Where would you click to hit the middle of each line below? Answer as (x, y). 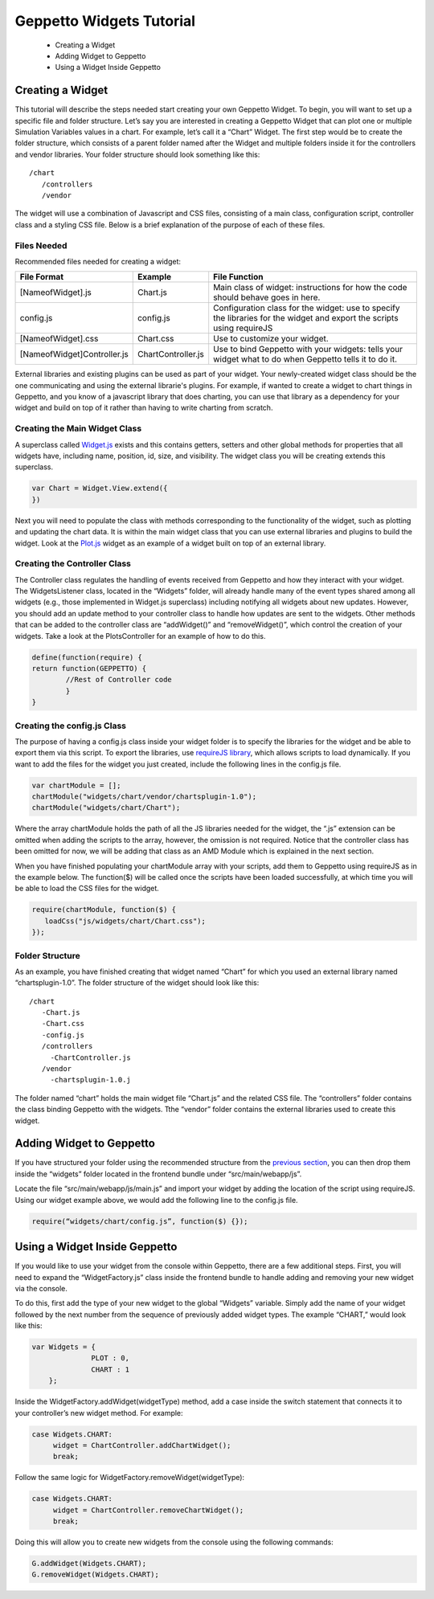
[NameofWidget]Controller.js (74, 354)
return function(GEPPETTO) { (89, 668)
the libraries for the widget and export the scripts (306, 318)
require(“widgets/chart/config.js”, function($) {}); (140, 1221)
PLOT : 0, (111, 1358)
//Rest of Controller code (119, 680)
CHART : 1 (111, 1369)
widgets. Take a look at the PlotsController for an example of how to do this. (140, 636)
